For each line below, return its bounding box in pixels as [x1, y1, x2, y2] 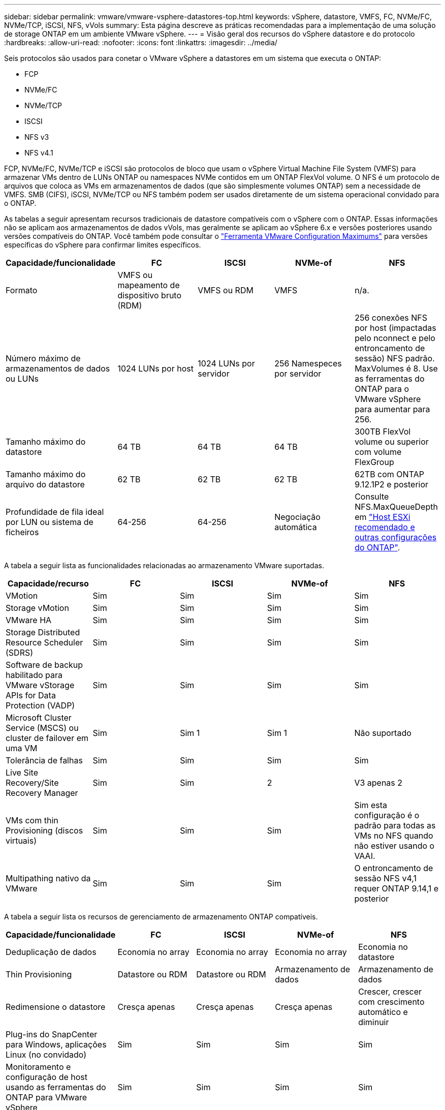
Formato [6, 285, 38, 295]
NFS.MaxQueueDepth [355, 502, 438, 512]
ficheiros [6, 527, 39, 537]
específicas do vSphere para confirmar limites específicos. [4, 240, 201, 249]
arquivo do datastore [6, 479, 85, 489]
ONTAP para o [355, 384, 409, 394]
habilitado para [6, 670, 62, 680]
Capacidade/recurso [7, 578, 89, 589]
